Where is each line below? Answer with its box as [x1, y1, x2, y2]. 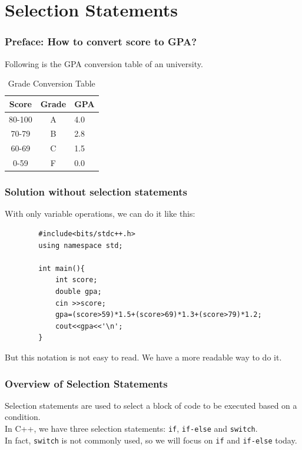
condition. [5, 411, 41, 423]
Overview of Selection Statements [5, 376, 168, 391]
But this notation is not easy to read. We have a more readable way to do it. [5, 351, 282, 363]
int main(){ [38, 264, 85, 273]
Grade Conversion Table [8, 77, 95, 90]
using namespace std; [38, 241, 123, 250]
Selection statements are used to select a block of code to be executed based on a [5, 399, 297, 411]
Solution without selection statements [5, 184, 187, 199]
